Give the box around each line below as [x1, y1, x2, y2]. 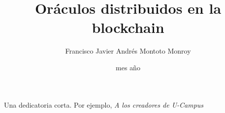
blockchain [92, 17, 164, 37]
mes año [116, 62, 140, 72]
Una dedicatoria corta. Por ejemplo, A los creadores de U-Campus [4, 99, 204, 110]
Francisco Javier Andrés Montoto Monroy [65, 46, 191, 56]
